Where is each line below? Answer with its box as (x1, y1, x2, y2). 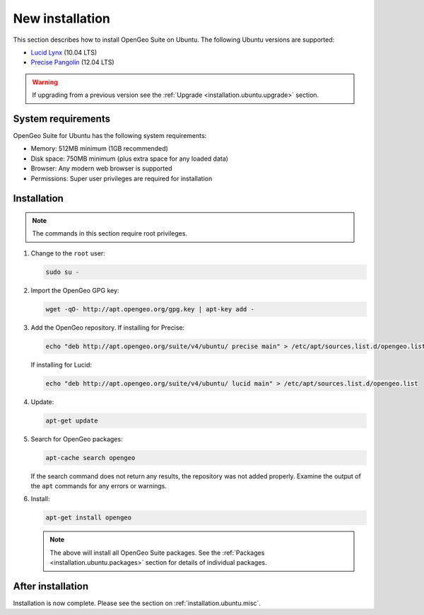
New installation (13, 11, 111, 26)
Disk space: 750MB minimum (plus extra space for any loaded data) (30, 154, 229, 163)
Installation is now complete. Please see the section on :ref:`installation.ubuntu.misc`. (13, 599, 261, 608)
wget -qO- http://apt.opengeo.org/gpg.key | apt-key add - (45, 305, 254, 313)
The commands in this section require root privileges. (32, 229, 187, 238)
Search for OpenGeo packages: (30, 435, 123, 443)
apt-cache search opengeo (45, 454, 136, 461)
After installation (13, 580, 88, 592)
